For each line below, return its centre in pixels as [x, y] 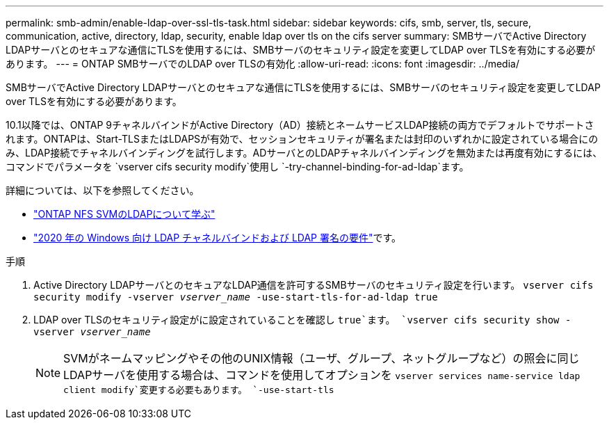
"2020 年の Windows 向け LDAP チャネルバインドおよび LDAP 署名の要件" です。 [218, 238]
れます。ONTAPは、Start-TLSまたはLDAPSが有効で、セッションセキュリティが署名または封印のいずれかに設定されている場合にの [302, 139]
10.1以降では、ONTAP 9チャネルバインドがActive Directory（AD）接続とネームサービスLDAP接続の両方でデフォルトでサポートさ [300, 125]
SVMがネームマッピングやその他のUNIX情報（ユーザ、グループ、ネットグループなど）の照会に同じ [322, 358]
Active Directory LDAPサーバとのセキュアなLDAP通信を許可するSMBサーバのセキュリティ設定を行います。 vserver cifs [314, 285]
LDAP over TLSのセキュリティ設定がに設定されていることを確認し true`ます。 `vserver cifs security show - [302, 320]
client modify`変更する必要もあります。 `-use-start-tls [199, 390]
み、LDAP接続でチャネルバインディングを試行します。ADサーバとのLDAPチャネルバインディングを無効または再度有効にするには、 [304, 153]
